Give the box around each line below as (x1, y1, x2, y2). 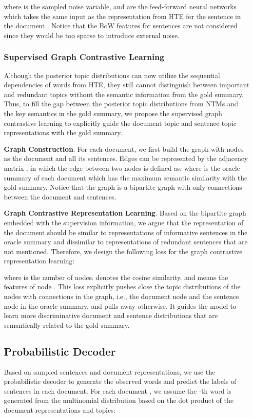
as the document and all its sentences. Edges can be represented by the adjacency (4, 153, 248, 163)
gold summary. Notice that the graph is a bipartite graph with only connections (4, 182, 242, 192)
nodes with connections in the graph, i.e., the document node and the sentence (4, 291, 239, 301)
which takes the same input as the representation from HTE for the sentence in (4, 11, 241, 21)
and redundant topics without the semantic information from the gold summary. (4, 89, 244, 99)
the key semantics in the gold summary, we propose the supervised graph (4, 108, 222, 118)
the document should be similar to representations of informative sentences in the (4, 227, 248, 237)
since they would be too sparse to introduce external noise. (4, 30, 180, 40)
